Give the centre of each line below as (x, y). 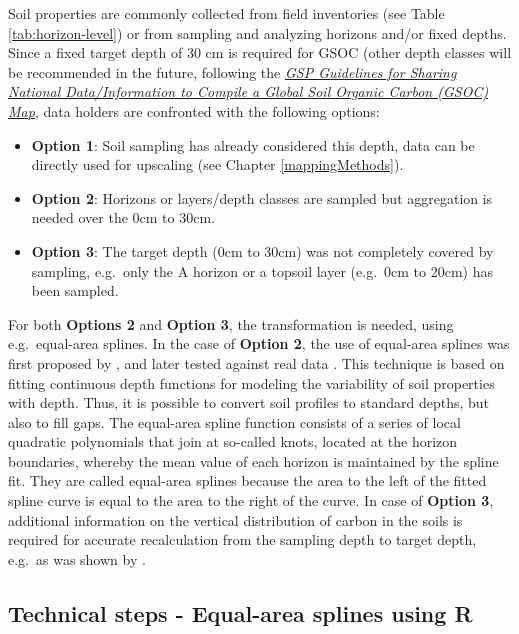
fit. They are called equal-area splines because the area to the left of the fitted (247, 480)
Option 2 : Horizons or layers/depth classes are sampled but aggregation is (262, 197)
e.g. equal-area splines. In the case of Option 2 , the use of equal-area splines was (259, 343)
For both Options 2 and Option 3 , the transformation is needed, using (231, 323)
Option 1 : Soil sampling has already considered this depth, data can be (253, 144)
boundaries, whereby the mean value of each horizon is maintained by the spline (253, 460)
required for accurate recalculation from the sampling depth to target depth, (242, 539)
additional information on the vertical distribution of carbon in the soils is (235, 519)
